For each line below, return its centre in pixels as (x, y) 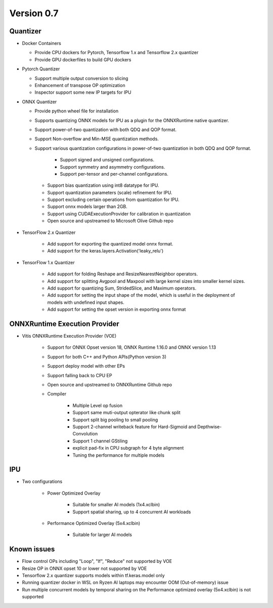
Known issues (32, 549)
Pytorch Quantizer (41, 69)
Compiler (57, 394)
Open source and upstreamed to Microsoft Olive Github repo (110, 221)
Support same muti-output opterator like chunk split (126, 413)
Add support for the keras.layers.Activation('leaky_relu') (105, 251)
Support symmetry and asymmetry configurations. (112, 167)
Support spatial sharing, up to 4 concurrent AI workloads (132, 512)
